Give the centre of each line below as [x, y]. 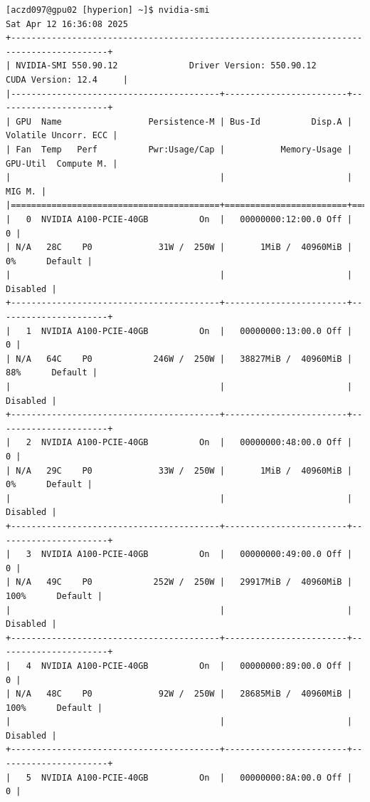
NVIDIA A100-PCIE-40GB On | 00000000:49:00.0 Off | [197, 554]
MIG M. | [26, 191]
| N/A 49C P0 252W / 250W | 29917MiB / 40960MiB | [179, 582]
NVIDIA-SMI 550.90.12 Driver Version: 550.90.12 [166, 66]
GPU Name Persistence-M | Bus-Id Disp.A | [184, 121]
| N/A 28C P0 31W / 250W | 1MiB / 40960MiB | [179, 248]
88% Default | [52, 373]
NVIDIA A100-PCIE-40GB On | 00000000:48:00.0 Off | [197, 443]
